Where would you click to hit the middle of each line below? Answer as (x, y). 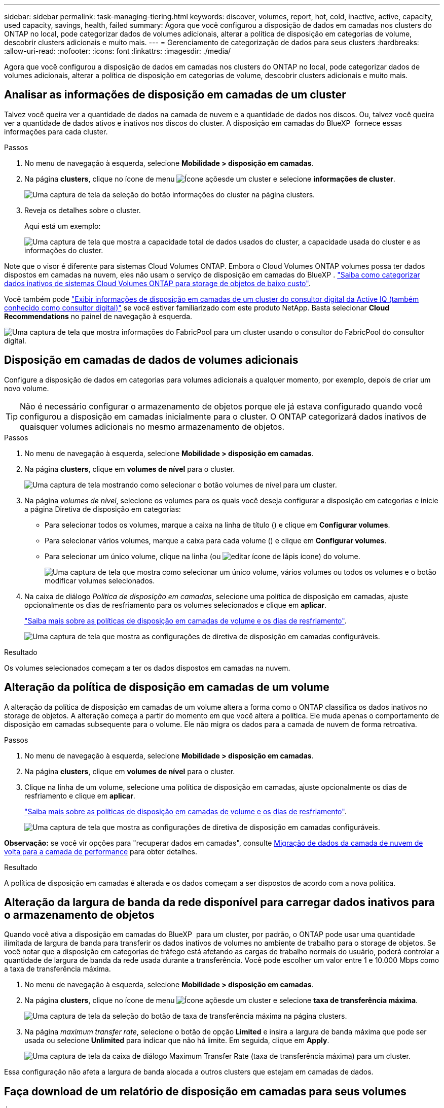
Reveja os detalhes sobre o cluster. (83, 210)
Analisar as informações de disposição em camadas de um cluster (175, 95)
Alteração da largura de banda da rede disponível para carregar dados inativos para (219, 902)
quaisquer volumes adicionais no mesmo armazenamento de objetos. (152, 426)
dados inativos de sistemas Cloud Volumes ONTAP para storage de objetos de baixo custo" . (157, 283)
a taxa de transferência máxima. (58, 969)
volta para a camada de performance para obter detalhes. (101, 851)
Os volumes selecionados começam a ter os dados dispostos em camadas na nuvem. (147, 668)
